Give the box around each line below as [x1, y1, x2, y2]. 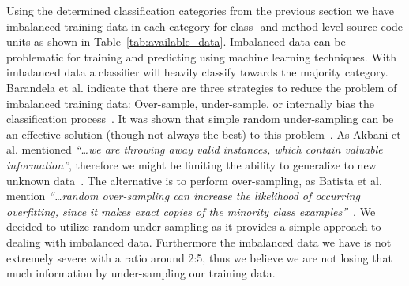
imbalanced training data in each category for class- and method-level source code [6, 17, 403, 34]
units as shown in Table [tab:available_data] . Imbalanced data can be [6, 33, 346, 50]
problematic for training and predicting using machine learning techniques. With [6, 48, 396, 65]
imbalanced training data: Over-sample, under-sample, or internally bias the [6, 95, 374, 111]
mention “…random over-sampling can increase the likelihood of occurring [6, 188, 360, 204]
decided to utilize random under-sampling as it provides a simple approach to [6, 218, 381, 235]
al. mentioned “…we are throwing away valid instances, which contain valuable [6, 141, 383, 158]
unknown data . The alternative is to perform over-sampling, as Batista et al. [6, 172, 382, 188]
